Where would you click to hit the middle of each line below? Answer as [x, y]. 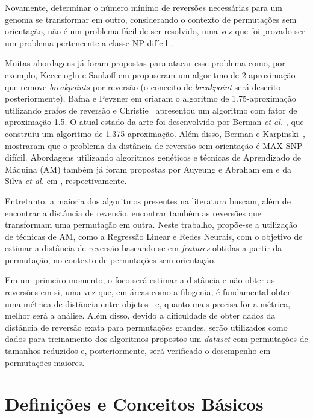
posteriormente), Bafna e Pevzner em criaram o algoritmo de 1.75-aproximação [150, 98]
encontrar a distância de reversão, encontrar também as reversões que [133, 213]
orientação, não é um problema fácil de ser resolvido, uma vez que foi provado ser [155, 31]
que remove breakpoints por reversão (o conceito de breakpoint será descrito [143, 86]
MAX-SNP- [284, 145]
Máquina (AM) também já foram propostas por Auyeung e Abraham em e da [148, 169]
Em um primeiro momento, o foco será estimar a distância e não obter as [140, 280]
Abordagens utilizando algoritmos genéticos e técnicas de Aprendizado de [166, 157]
